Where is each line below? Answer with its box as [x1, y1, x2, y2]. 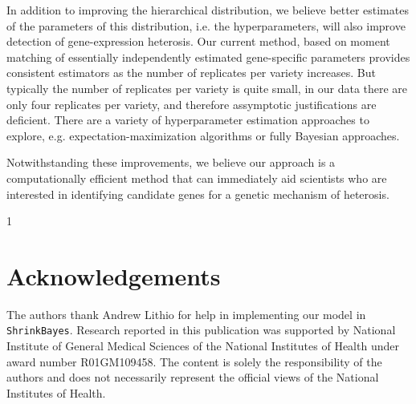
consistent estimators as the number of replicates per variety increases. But [6, 64, 376, 81]
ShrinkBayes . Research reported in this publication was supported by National [6, 321, 396, 338]
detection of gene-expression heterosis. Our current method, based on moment [6, 33, 390, 50]
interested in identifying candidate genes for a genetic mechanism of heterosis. [6, 185, 389, 202]
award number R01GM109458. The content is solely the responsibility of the [6, 353, 382, 370]
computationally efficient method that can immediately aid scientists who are [6, 169, 387, 186]
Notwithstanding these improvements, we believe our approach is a [6, 154, 336, 171]
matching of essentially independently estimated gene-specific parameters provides [6, 48, 410, 65]
